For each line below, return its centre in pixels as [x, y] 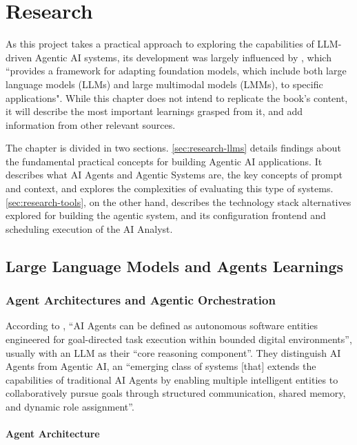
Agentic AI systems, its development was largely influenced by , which [183, 57]
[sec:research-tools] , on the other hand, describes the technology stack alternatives [178, 201]
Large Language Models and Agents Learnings [175, 266]
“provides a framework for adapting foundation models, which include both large [176, 71]
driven [19, 57]
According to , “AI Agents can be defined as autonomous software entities [162, 325]
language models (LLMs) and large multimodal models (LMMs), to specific [164, 84]
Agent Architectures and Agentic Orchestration [141, 300]
